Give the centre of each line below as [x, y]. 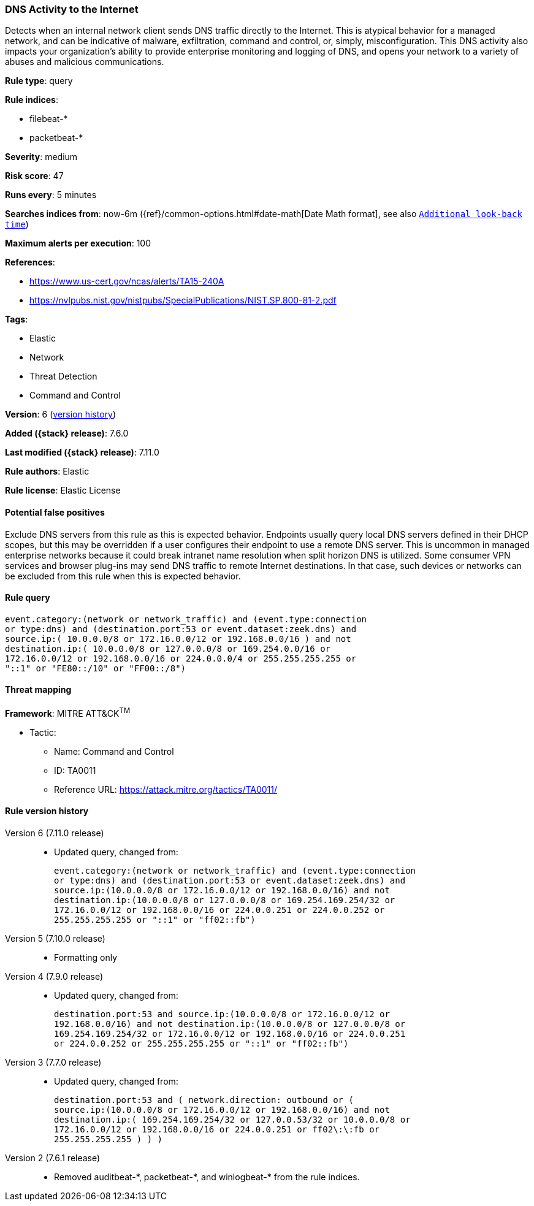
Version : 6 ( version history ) [61, 414]
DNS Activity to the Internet [72, 9]
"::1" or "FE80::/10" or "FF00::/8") [96, 668]
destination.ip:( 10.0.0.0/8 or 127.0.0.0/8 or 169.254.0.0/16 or [168, 648]
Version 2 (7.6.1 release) [53, 1158]
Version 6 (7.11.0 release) [55, 833]
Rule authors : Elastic [47, 471]
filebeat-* [49, 119]
